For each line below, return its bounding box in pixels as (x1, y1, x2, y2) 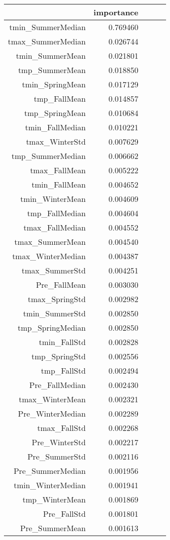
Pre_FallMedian (29, 379, 86, 390)
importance (93, 6, 138, 18)
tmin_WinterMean (20, 193, 86, 204)
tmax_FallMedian (23, 222, 86, 233)
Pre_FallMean (35, 279, 86, 290)
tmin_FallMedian (25, 121, 86, 133)
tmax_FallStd (37, 422, 86, 433)
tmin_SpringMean (22, 78, 86, 90)
